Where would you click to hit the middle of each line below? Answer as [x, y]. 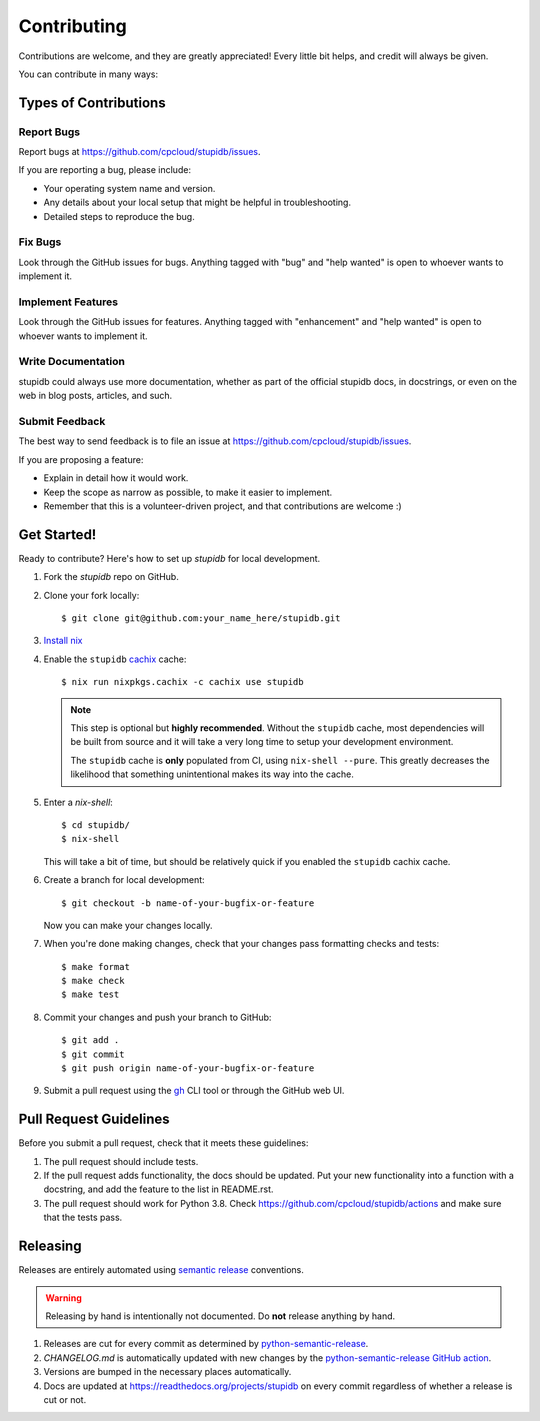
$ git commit [93, 1054]
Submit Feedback [62, 422]
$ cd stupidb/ [95, 824]
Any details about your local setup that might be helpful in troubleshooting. [197, 202]
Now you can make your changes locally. [128, 925]
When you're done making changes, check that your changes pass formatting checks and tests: [241, 944]
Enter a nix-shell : [78, 802]
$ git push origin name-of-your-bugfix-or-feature [188, 1068]
